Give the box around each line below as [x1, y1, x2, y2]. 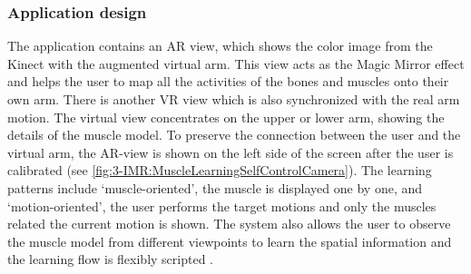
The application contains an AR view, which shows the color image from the [7, 36, 433, 55]
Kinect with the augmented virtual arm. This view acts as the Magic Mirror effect [7, 54, 465, 73]
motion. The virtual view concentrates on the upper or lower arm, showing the [7, 107, 445, 126]
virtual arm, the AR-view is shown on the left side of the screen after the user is [7, 142, 454, 161]
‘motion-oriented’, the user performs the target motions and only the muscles [7, 196, 437, 215]
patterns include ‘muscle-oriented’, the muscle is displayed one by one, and [7, 178, 423, 197]
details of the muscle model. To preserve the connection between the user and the [7, 125, 461, 144]
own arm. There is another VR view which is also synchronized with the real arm [7, 90, 460, 108]
